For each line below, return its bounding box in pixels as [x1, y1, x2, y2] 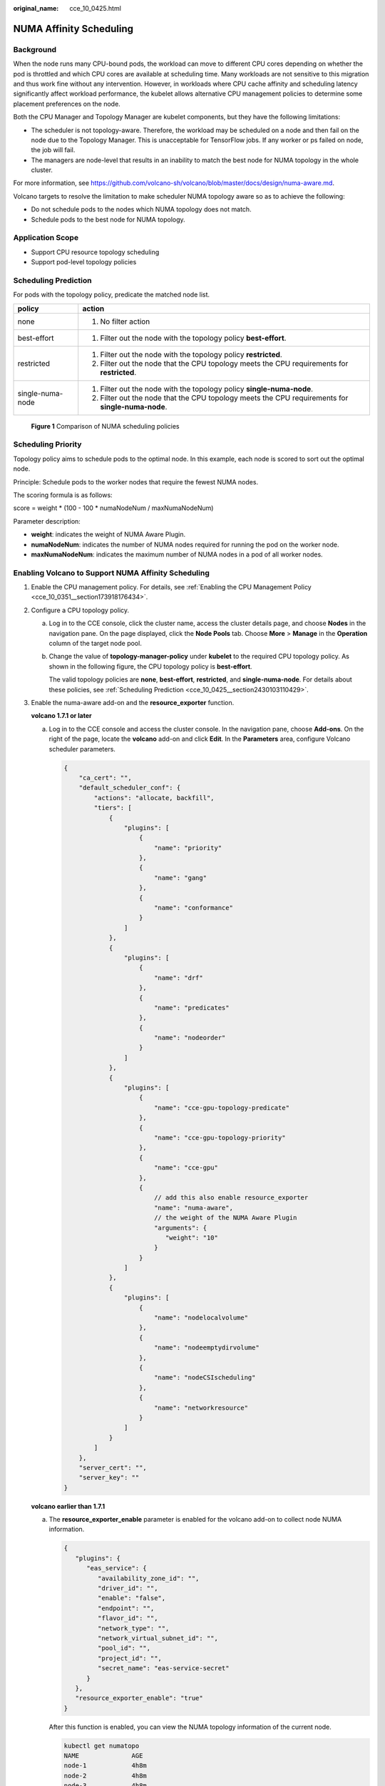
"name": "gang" [153, 874, 207, 882]
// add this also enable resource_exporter [153, 1194, 309, 1202]
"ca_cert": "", [78, 774, 132, 782]
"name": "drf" [153, 974, 203, 982]
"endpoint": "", [97, 1604, 155, 1612]
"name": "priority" [153, 844, 222, 852]
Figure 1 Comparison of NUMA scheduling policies [31, 421, 180, 430]
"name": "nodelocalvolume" [153, 1314, 249, 1322]
